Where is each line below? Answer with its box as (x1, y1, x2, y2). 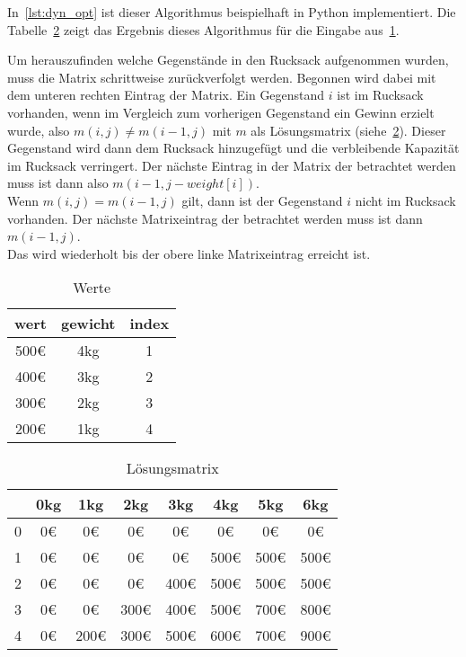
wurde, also (7, 120, 70, 139)
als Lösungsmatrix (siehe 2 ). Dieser (251, 120, 446, 139)
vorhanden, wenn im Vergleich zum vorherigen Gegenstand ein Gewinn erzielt (7, 102, 435, 121)
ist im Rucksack (337, 85, 424, 104)
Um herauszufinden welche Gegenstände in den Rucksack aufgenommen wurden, (7, 50, 449, 69)
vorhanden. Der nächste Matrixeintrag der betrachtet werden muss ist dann (7, 209, 423, 227)
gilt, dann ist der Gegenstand (181, 191, 343, 209)
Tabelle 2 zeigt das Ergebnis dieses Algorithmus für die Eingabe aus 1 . (7, 20, 400, 39)
